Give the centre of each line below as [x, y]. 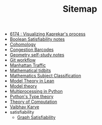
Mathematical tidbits [30, 71]
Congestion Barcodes [32, 50]
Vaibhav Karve [24, 107]
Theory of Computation [33, 102]
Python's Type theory [32, 97]
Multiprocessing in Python [36, 91]
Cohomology [23, 45]
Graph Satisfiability [36, 117]
